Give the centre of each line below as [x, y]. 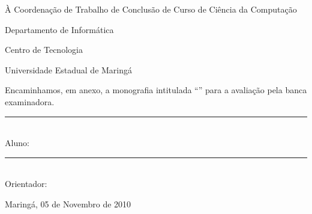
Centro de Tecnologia [44, 50]
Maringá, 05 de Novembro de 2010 [68, 203]
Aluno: [17, 143]
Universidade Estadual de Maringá [69, 69]
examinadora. [30, 101]
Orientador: [26, 184]
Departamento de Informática [59, 29]
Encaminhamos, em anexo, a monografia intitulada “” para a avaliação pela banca [156, 90]
